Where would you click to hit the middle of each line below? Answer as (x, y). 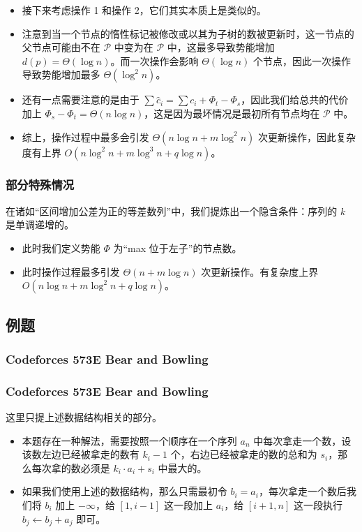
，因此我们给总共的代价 (295, 99)
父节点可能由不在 (61, 47)
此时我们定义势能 (61, 247)
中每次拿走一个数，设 (302, 440)
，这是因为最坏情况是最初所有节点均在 (232, 113)
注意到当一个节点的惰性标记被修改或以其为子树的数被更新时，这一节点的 (188, 33)
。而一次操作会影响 (154, 60)
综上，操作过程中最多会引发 (85, 136)
